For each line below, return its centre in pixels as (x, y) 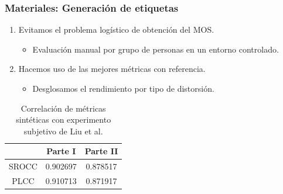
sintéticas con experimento (64, 119)
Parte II (101, 151)
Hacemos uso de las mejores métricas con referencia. (112, 69)
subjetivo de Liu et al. (63, 131)
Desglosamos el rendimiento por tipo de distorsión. (123, 88)
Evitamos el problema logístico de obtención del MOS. (116, 30)
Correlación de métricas (63, 108)
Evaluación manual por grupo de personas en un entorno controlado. (156, 49)
